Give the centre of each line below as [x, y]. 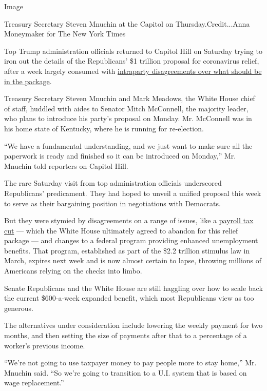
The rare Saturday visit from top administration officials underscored [113, 183]
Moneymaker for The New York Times [65, 34]
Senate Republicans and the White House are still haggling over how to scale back [133, 288]
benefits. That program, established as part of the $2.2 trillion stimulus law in [127, 250]
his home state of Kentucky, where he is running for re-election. [104, 128]
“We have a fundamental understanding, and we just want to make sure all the [128, 145]
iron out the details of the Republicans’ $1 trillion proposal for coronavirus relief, [132, 61]
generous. [19, 308]
